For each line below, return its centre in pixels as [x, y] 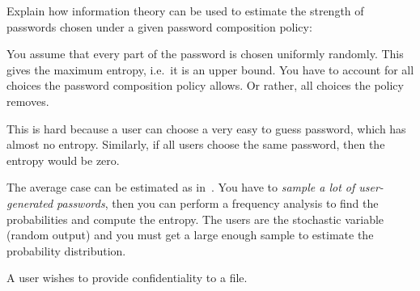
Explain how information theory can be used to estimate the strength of [185, 11]
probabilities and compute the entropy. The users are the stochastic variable [195, 219]
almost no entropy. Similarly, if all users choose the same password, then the [196, 144]
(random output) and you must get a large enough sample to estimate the [190, 235]
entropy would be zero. [63, 160]
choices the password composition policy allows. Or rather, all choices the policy [205, 85]
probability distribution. [66, 250]
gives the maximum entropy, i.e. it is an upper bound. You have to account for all [210, 69]
